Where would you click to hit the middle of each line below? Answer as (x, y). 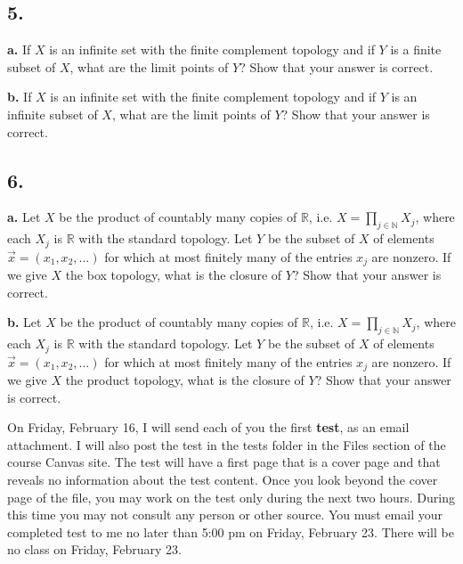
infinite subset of (53, 114)
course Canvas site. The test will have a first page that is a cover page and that (224, 462)
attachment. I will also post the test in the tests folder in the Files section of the (227, 444)
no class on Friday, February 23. (94, 549)
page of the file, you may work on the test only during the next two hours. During (231, 497)
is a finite (416, 49)
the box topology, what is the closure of (174, 275)
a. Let (24, 217)
